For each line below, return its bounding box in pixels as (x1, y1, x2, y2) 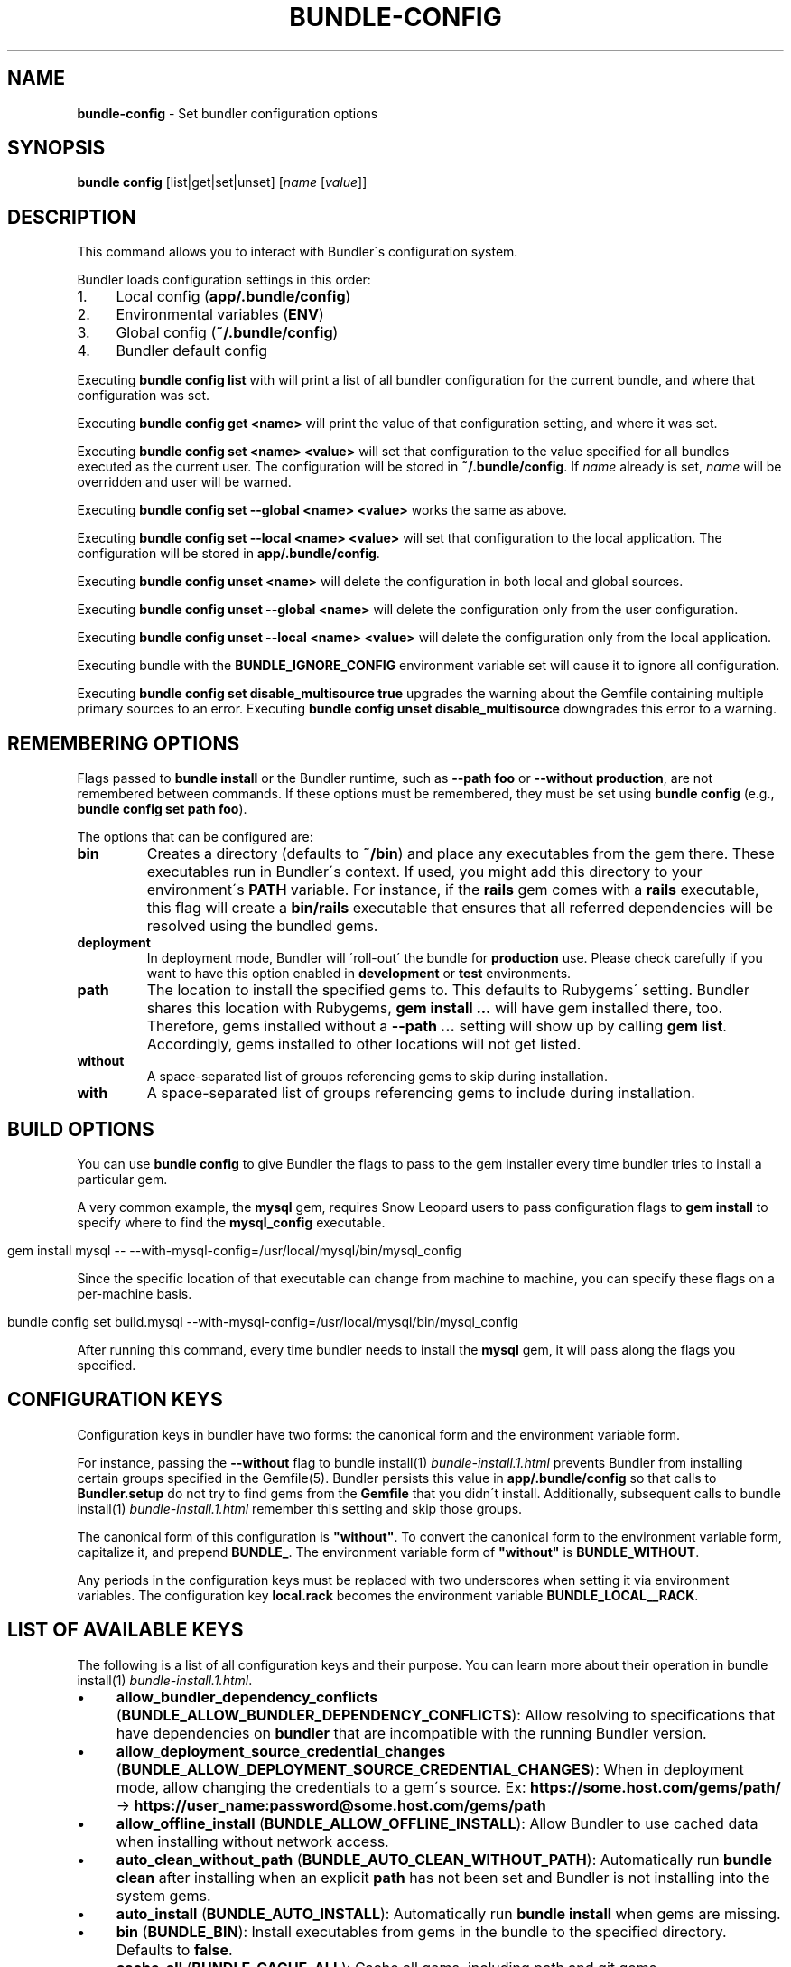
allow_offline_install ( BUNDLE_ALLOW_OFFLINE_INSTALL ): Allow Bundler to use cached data (116, 1813, 758, 1832)
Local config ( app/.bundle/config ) (116, 287, 351, 306)
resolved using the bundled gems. (146, 917, 378, 936)
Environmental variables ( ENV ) (116, 305, 324, 324)
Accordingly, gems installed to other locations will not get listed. (146, 1035, 582, 1054)
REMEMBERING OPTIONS (7, 732, 240, 755)
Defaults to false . (116, 1940, 233, 1959)
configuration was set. (77, 387, 210, 404)
